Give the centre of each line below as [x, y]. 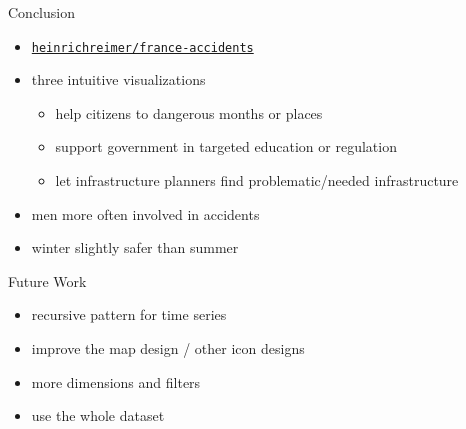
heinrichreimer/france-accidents [142, 47]
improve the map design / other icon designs [168, 348]
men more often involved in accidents [145, 213]
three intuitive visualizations [118, 79]
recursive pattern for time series [129, 314]
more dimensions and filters [116, 381]
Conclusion [41, 12]
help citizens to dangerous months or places [189, 112]
